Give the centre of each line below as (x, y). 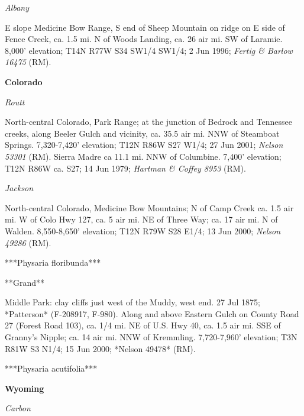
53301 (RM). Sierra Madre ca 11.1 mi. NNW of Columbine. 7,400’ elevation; (143, 156)
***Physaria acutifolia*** (51, 368)
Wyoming (25, 388)
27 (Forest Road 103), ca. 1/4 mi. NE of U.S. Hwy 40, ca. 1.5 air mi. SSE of (143, 325)
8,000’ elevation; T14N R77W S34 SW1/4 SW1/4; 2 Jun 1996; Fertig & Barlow (149, 50)
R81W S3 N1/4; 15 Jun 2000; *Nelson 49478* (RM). (100, 348)
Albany (17, 7)
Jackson (19, 188)
